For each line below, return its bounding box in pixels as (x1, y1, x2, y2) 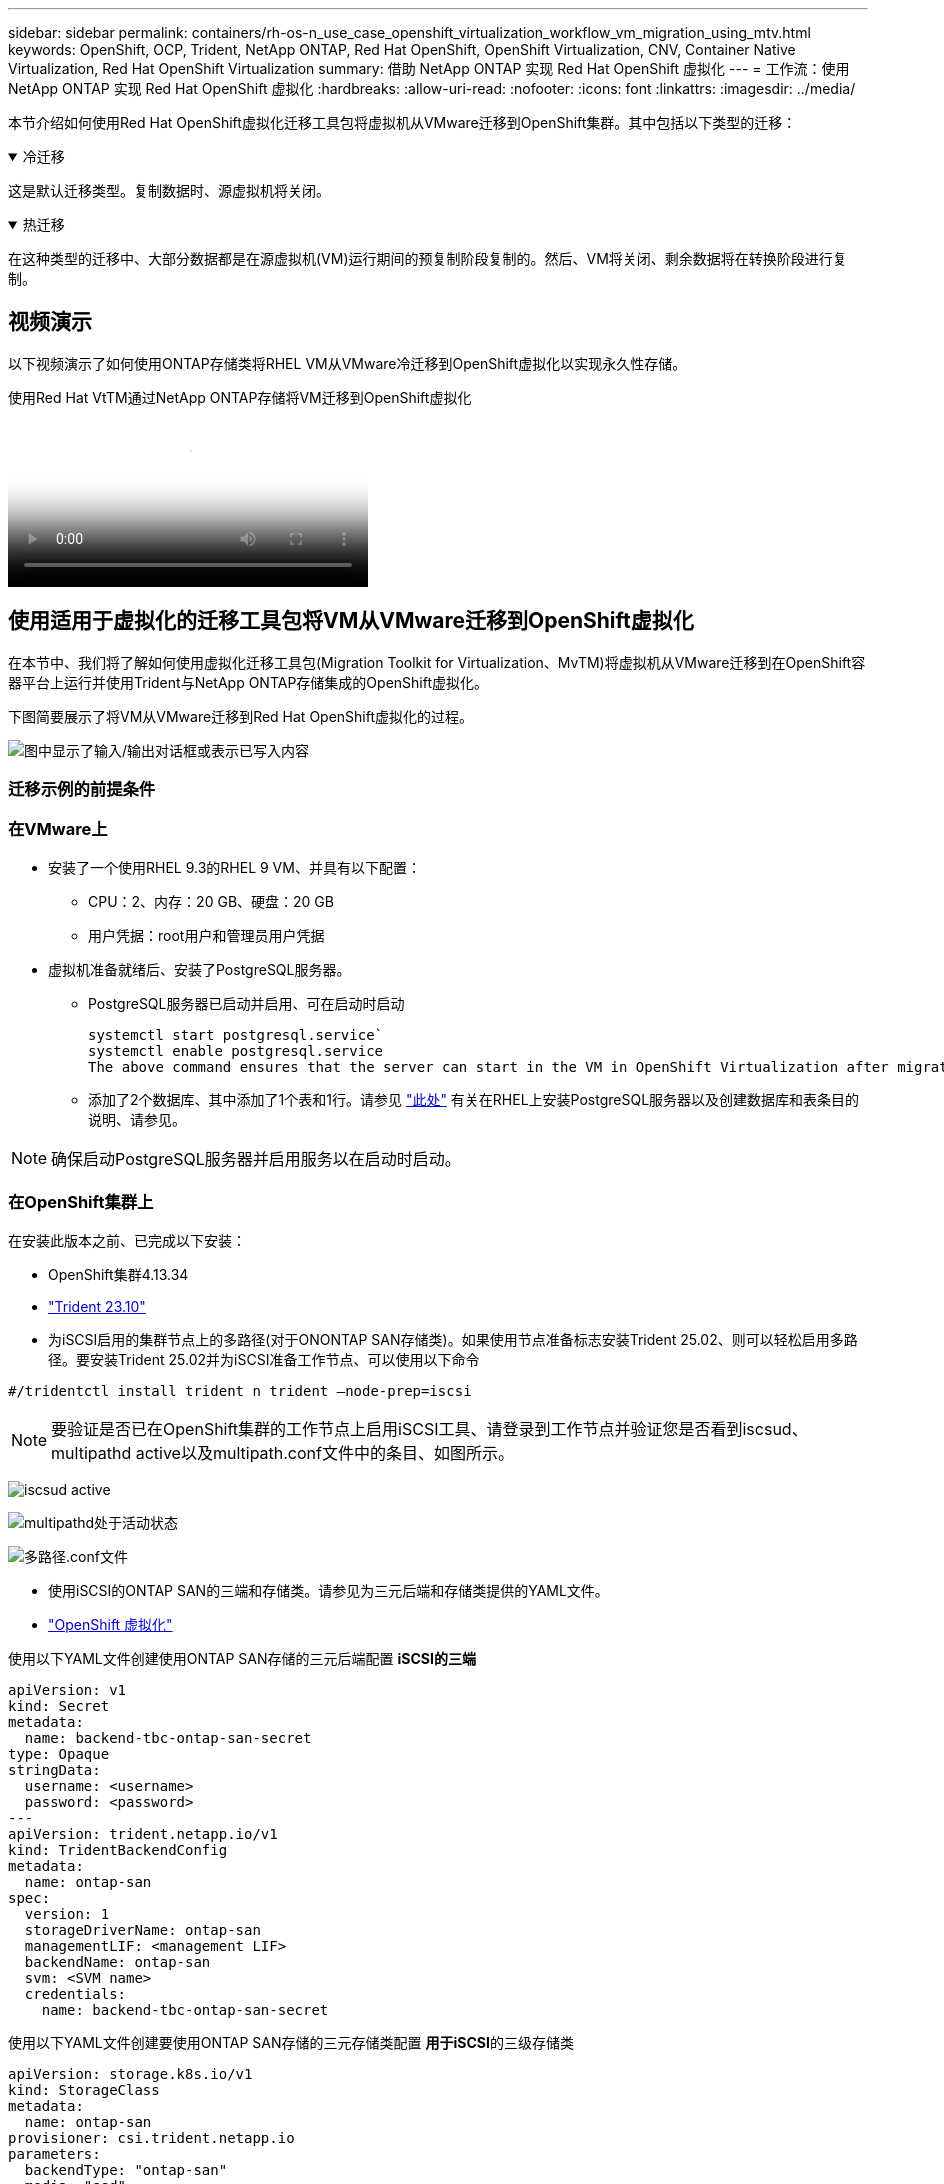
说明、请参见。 (88, 1110, 186, 1128)
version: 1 (24, 1905, 110, 1922)
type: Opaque (8, 1745, 110, 1762)
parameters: (8, 2145, 101, 2162)
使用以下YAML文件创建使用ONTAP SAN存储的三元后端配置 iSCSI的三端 (8, 1649, 476, 1667)
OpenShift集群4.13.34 (48, 1265, 189, 1283)
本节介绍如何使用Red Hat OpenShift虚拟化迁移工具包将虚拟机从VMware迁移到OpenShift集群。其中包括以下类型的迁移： (8, 114, 797, 131)
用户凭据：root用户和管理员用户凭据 (88, 926, 325, 944)
